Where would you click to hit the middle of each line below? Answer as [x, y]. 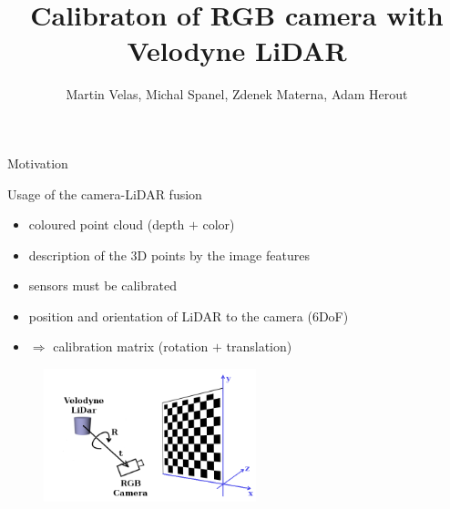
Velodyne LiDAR [237, 51]
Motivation [38, 163]
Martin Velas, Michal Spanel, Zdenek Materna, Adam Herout [237, 94]
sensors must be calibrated [102, 285]
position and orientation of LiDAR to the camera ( [170, 316]
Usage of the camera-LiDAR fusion [105, 193]
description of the [77, 254]
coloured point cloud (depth [107, 224]
